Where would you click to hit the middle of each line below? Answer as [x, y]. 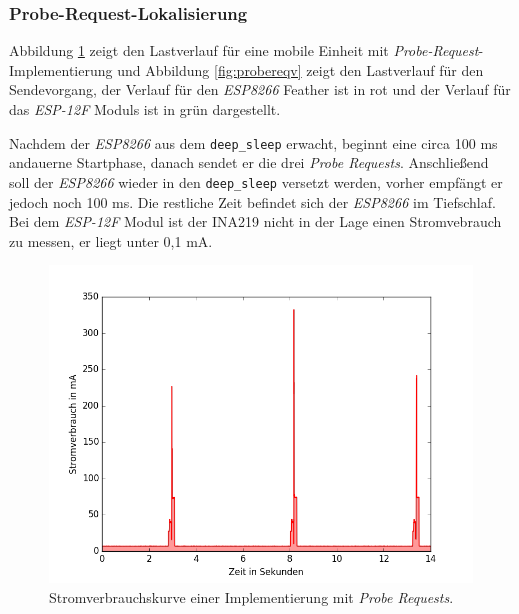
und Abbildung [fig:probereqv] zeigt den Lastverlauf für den [300, 69]
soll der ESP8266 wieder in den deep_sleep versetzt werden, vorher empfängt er [256, 181]
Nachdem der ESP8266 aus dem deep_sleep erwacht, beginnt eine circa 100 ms [253, 142]
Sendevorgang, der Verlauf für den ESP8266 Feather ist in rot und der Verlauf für [260, 89]
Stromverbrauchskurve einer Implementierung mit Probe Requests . [251, 596]
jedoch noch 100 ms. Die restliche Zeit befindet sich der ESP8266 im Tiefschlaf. [252, 201]
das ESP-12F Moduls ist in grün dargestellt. [145, 109]
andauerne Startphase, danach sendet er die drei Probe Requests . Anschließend [249, 162]
